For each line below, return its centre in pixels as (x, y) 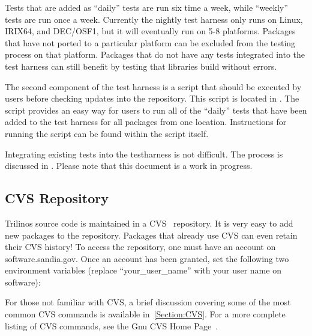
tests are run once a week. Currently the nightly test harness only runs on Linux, (154, 19)
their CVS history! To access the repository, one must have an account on (140, 247)
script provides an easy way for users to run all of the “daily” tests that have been (156, 110)
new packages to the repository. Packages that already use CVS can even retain (151, 235)
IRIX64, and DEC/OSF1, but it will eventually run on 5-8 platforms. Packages (150, 31)
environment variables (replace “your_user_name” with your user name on (143, 270)
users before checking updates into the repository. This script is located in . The (152, 98)
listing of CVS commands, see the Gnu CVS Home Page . (112, 325)
